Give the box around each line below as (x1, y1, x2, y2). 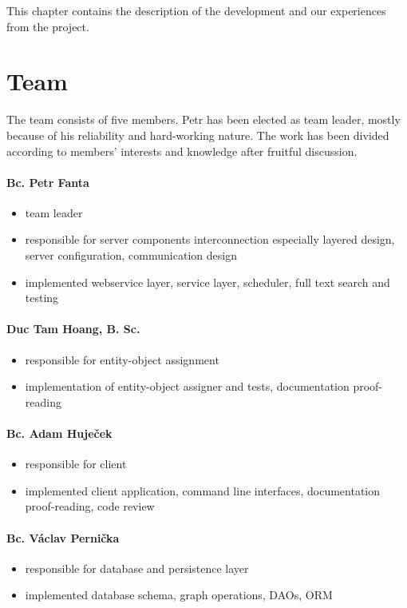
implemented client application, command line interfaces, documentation (25, 482, 381, 499)
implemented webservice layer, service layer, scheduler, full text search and (25, 273, 390, 290)
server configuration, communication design (25, 247, 237, 264)
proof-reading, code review (25, 498, 155, 515)
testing (25, 289, 59, 306)
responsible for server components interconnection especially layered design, (25, 231, 395, 248)
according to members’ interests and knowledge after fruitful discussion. (6, 142, 358, 159)
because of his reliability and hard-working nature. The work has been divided (6, 126, 389, 143)
